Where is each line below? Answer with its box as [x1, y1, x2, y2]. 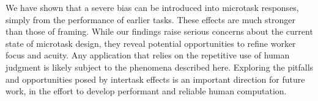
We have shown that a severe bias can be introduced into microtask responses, [6, 1, 299, 13]
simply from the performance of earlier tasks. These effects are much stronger [6, 13, 295, 26]
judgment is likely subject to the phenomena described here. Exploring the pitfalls [6, 60, 314, 73]
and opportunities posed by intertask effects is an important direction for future [6, 72, 305, 85]
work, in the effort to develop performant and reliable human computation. [6, 85, 287, 97]
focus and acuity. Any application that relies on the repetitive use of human [6, 49, 290, 61]
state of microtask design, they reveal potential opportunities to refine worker [6, 37, 296, 49]
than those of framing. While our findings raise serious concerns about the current [6, 25, 313, 38]
